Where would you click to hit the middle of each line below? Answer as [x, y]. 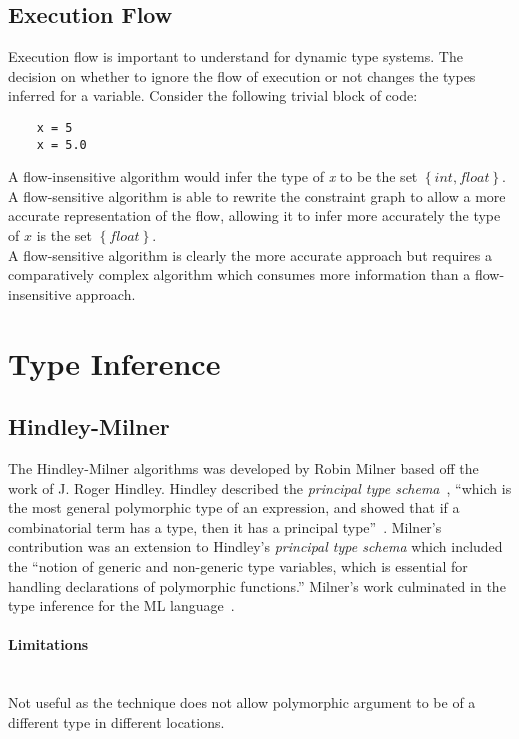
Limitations [48, 644]
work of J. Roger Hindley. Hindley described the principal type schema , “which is [260, 487]
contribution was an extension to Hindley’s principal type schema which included [255, 546]
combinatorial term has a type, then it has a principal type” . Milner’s [225, 526]
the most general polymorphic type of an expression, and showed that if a [234, 507]
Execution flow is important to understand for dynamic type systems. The [235, 56]
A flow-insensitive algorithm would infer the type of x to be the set [213, 176]
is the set [64, 235]
